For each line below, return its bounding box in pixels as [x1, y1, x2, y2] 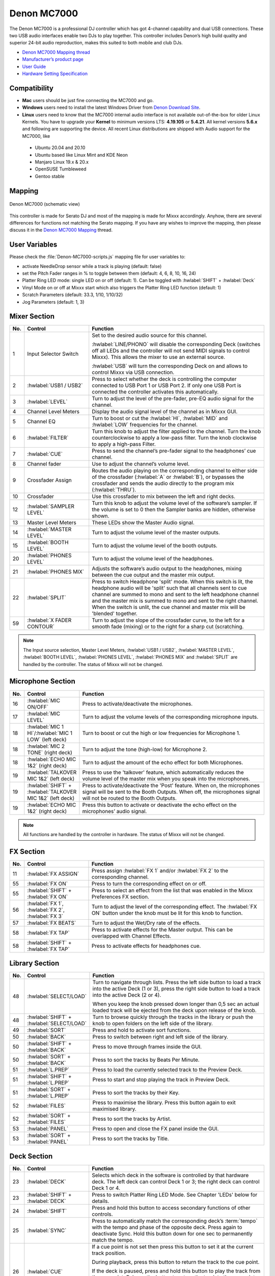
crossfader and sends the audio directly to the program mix [92, 480, 234, 487]
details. [92, 1197, 109, 1205]
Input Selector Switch [27, 350, 79, 357]
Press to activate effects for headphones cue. [92, 942, 201, 949]
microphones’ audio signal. [82, 807, 147, 815]
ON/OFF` [27, 703, 48, 710]
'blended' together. [92, 610, 137, 617]
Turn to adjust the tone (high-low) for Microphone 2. [82, 746, 207, 753]
